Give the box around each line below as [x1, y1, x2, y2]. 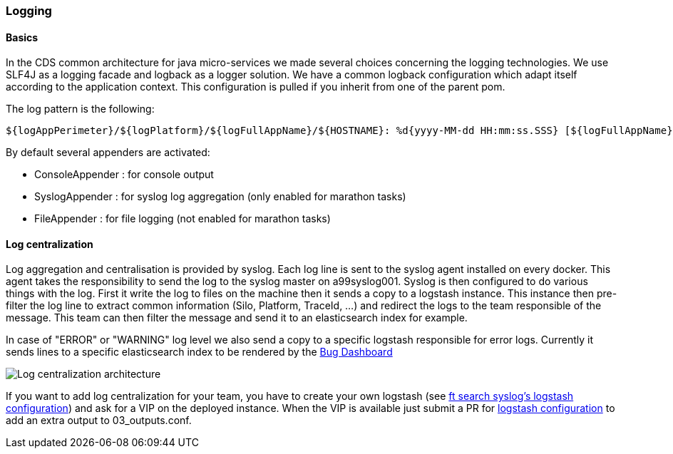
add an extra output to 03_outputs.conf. [6, 414, 192, 427]
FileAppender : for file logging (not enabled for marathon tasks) [34, 212, 331, 225]
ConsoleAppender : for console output [34, 168, 214, 181]
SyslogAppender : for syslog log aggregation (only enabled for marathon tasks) [34, 190, 406, 203]
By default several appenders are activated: [6, 146, 210, 159]
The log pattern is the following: [6, 103, 155, 115]
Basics [6, 31, 38, 43]
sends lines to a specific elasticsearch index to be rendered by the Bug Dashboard [6, 346, 393, 358]
